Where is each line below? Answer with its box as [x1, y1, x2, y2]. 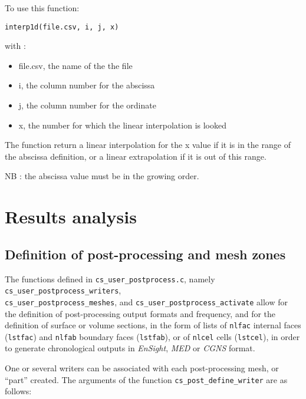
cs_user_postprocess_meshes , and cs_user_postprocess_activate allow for [5, 295, 288, 308]
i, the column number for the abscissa [18, 79, 155, 91]
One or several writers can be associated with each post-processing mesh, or [5, 362, 279, 374]
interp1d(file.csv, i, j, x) [5, 22, 119, 31]
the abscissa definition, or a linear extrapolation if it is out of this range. [5, 150, 266, 162]
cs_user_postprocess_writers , [5, 284, 121, 296]
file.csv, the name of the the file [18, 59, 133, 71]
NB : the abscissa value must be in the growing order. [5, 170, 199, 182]
